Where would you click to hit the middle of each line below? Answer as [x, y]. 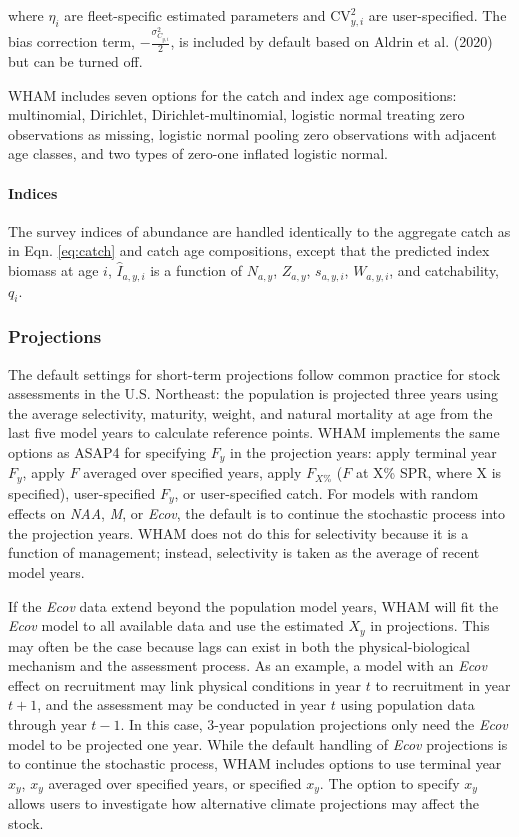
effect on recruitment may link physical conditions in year [184, 684]
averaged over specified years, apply [192, 472]
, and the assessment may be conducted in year [182, 704]
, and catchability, [444, 270]
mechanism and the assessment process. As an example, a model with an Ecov [247, 665]
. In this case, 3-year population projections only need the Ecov [314, 724]
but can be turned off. [75, 61]
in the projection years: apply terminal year [363, 451]
